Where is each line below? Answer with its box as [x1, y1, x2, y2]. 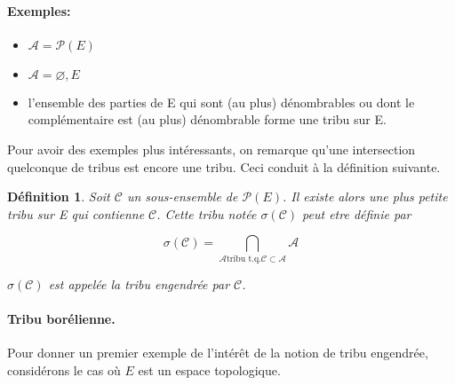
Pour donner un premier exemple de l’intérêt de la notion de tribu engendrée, [7, 343, 428, 362]
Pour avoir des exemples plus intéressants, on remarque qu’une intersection [7, 139, 416, 158]
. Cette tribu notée [156, 204, 257, 223]
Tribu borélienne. [7, 309, 116, 327]
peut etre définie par [302, 204, 411, 223]
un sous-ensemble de [126, 187, 238, 206]
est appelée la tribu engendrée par [48, 274, 230, 293]
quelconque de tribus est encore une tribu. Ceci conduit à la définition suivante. [7, 157, 441, 176]
